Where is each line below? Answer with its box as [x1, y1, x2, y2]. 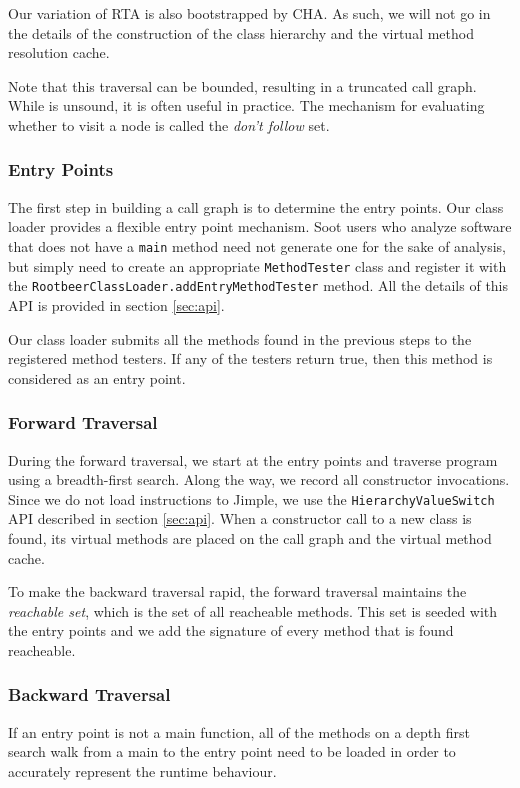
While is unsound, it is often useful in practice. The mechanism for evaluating [8, 95, 485, 116]
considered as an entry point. [8, 367, 186, 388]
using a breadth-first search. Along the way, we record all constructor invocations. [8, 469, 510, 490]
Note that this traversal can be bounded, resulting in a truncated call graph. [8, 75, 477, 96]
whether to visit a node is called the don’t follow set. [8, 114, 330, 135]
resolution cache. [8, 42, 110, 63]
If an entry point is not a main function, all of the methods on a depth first [8, 721, 470, 742]
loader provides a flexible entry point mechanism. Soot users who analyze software [8, 216, 512, 237]
